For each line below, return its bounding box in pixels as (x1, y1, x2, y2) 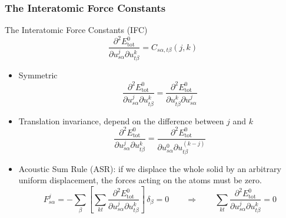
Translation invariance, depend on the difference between (18, 114, 224, 127)
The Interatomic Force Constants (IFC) (5, 24, 148, 36)
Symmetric (18, 69, 58, 81)
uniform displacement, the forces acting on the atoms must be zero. (18, 174, 262, 186)
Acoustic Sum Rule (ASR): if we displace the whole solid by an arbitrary (18, 162, 281, 174)
